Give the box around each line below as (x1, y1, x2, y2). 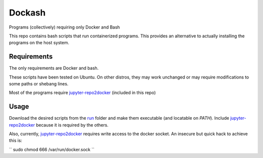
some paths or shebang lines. (9, 81, 69, 87)
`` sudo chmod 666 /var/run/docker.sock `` (9, 146, 94, 152)
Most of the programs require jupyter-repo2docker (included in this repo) (9, 90, 156, 95)
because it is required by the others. (36, 122, 109, 128)
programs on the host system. (9, 40, 70, 46)
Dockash (9, 7, 46, 18)
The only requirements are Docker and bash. (9, 65, 99, 71)
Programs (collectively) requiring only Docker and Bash (9, 24, 120, 30)
